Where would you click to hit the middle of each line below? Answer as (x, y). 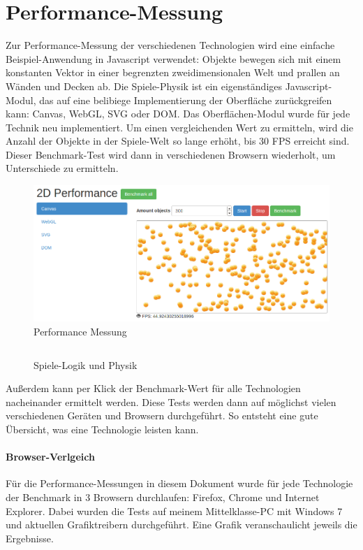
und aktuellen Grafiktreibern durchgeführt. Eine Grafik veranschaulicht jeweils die (181, 524)
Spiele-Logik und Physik (86, 364)
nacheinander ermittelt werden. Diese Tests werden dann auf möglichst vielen (171, 401)
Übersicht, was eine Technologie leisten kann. (102, 429)
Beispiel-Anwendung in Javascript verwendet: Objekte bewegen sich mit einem (173, 58)
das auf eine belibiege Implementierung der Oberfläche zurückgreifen (186, 100)
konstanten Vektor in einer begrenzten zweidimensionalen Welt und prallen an (173, 72)
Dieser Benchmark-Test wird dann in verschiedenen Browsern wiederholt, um (171, 154)
